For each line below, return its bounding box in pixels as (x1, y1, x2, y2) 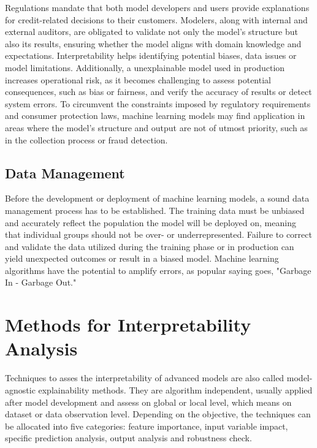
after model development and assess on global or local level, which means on (5, 395, 292, 408)
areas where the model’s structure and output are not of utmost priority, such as (5, 121, 308, 134)
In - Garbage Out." (5, 276, 77, 289)
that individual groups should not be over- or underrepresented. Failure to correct (5, 228, 312, 241)
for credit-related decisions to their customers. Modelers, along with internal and (5, 13, 308, 26)
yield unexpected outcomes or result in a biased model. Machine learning (5, 252, 279, 265)
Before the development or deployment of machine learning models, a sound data (5, 192, 310, 205)
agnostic (5, 383, 36, 396)
